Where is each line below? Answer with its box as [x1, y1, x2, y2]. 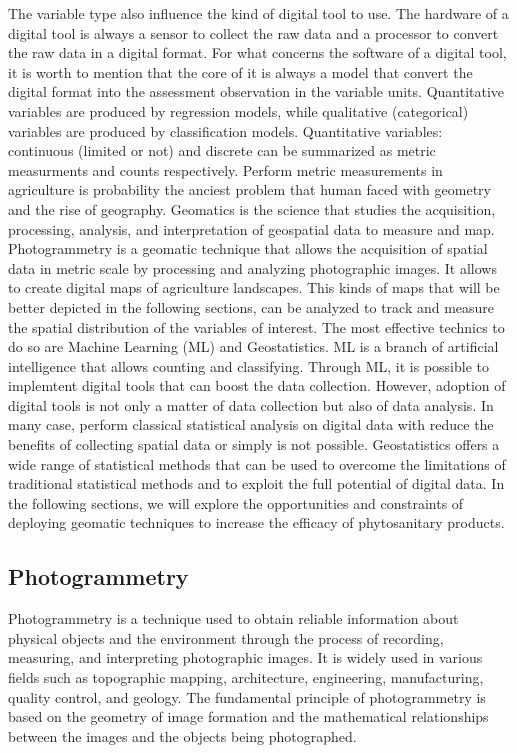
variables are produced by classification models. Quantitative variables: [8, 120, 443, 141]
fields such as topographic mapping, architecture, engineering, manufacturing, [8, 667, 484, 688]
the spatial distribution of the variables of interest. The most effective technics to [8, 316, 505, 337]
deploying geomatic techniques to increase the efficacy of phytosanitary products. [8, 512, 505, 533]
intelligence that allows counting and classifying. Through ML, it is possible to [8, 355, 489, 376]
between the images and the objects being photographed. [8, 725, 357, 746]
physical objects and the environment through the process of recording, [8, 627, 444, 648]
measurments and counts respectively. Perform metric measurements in [8, 159, 443, 180]
